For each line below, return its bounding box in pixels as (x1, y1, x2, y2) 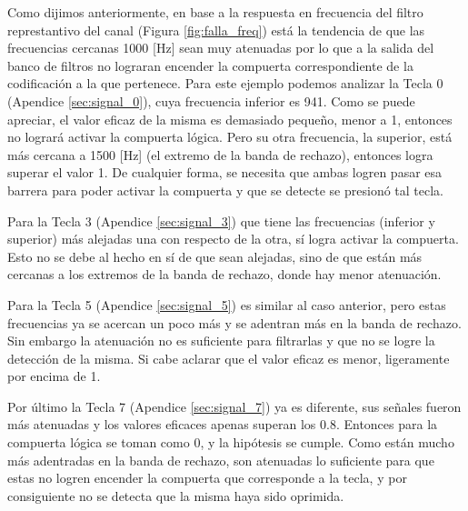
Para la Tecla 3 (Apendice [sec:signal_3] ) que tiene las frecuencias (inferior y (7, 211, 435, 230)
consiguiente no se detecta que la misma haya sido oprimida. (7, 486, 344, 505)
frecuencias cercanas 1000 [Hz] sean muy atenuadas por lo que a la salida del (7, 38, 434, 57)
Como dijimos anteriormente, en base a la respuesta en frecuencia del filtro (7, 3, 423, 21)
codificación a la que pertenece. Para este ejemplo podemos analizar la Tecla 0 (7, 74, 443, 93)
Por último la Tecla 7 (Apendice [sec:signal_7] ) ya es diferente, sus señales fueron (7, 396, 462, 416)
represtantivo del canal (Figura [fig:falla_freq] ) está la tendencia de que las (7, 20, 425, 39)
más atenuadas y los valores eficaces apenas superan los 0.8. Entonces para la (7, 415, 438, 434)
